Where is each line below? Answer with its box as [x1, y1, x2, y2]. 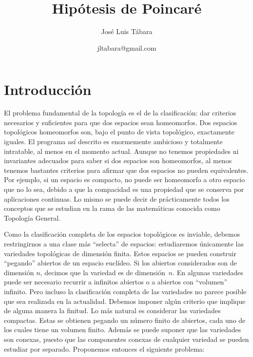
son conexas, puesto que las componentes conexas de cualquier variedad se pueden [4, 334, 249, 344]
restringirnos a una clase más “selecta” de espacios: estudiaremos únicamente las [4, 238, 244, 248]
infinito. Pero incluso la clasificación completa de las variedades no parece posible [4, 286, 247, 296]
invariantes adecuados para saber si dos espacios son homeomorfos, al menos [4, 155, 232, 166]
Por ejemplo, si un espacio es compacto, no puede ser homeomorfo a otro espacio [4, 174, 245, 185]
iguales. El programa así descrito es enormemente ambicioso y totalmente [4, 136, 223, 147]
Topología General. [4, 212, 61, 223]
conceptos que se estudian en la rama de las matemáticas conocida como [4, 203, 220, 213]
